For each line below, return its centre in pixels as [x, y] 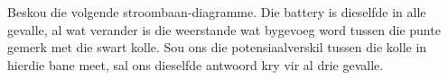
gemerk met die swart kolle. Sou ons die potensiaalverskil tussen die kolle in [217, 47]
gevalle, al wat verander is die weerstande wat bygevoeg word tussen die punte [224, 29]
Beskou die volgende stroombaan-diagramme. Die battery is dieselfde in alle [217, 12]
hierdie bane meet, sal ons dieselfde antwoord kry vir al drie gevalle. [196, 64]
